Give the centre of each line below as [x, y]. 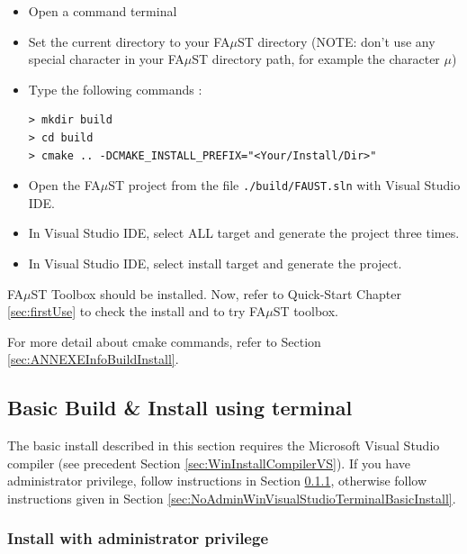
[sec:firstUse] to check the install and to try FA [137, 311]
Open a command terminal [103, 11]
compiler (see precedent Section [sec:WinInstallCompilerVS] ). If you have [209, 463]
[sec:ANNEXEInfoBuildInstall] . [93, 359]
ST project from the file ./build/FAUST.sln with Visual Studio [284, 185]
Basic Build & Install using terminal [180, 408]
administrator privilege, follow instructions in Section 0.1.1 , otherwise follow [217, 481]
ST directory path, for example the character [316, 59]
